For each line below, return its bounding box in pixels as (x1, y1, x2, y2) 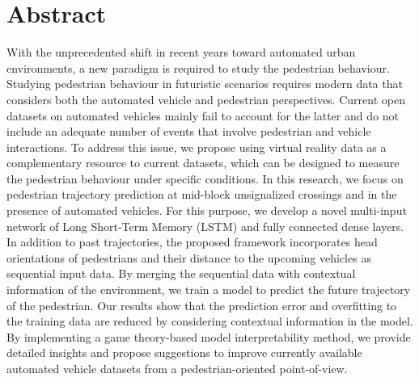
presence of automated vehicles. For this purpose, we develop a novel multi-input (6, 202, 407, 219)
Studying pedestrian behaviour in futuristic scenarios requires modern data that (6, 75, 403, 92)
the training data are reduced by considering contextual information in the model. (6, 313, 413, 330)
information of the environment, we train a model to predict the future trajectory (6, 281, 411, 298)
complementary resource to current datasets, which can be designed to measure (6, 154, 400, 171)
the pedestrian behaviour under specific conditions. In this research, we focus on (6, 170, 404, 187)
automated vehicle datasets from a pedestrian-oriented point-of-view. (6, 360, 348, 376)
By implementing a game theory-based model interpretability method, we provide (6, 328, 411, 345)
